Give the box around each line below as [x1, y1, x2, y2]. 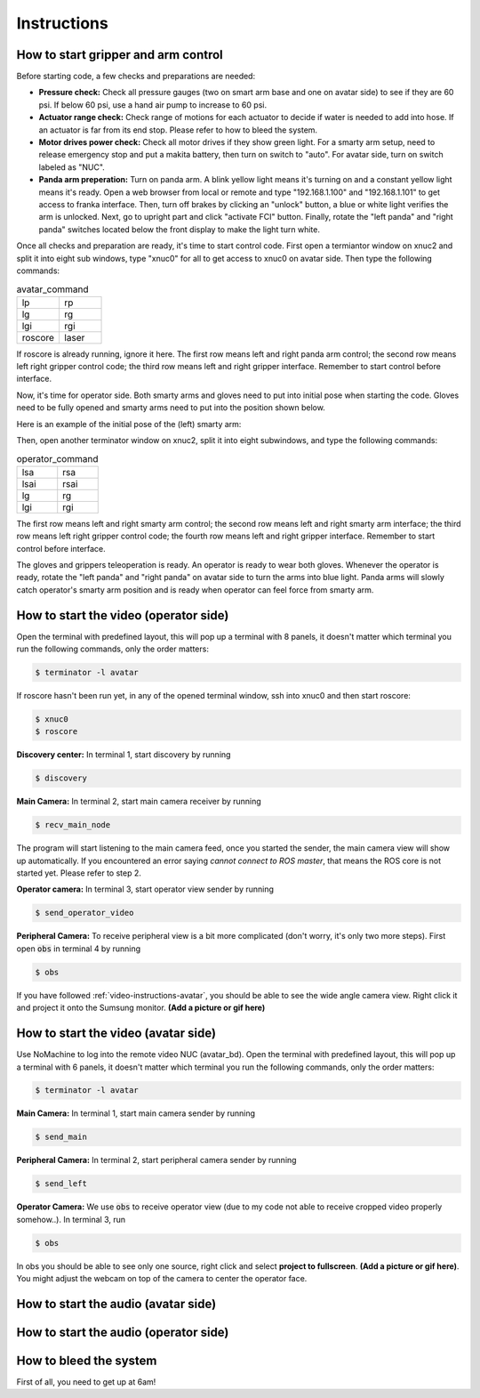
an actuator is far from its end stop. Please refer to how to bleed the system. [38, 125, 318, 135]
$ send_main [35, 1132, 88, 1143]
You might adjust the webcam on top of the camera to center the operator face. [16, 1273, 308, 1284]
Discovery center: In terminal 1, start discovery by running [16, 749, 231, 760]
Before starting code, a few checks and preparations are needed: [16, 71, 256, 82]
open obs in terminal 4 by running [16, 943, 141, 954]
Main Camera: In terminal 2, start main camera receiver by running [16, 796, 261, 807]
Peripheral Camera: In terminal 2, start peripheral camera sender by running [16, 1155, 297, 1166]
